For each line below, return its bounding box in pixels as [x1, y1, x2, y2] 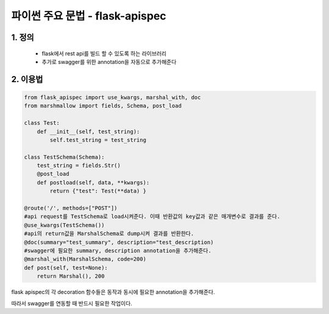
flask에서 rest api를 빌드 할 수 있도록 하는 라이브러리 [41, 49, 167, 57]
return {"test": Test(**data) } [49, 187, 146, 195]
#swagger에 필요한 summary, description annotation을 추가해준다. [24, 247, 211, 254]
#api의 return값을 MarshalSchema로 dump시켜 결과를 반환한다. [24, 230, 194, 237]
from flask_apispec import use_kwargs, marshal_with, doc [24, 94, 201, 100]
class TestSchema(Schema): [24, 153, 105, 161]
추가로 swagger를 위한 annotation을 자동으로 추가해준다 [41, 58, 177, 65]
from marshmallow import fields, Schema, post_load [24, 102, 182, 110]
